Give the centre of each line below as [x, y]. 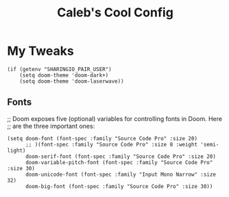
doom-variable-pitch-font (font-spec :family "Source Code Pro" [119, 162]
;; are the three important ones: [51, 126]
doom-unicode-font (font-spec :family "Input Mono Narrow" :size [120, 174]
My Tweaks [40, 51]
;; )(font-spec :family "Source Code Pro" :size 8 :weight [111, 144]
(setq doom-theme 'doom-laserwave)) [72, 81]
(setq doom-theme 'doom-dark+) [64, 75]
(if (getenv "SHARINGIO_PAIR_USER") [59, 69]
